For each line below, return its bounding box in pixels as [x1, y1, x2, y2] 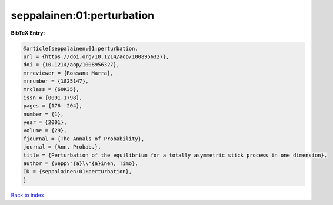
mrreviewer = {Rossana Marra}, [23, 69, 114, 76]
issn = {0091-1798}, [23, 94, 82, 101]
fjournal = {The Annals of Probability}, [23, 135, 145, 142]
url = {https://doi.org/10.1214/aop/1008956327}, [23, 53, 169, 60]
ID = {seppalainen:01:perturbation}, [23, 168, 132, 175]
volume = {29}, [23, 127, 67, 134]
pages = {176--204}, [23, 103, 82, 109]
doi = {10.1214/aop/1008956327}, [23, 62, 120, 68]
